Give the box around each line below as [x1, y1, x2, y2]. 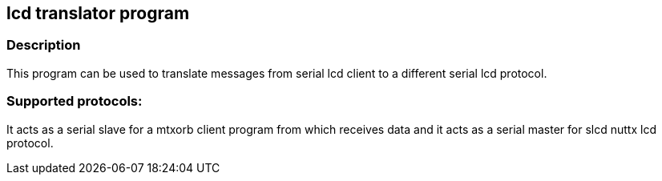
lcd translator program [6, 3, 190, 23]
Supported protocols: [6, 93, 143, 110]
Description [6, 37, 81, 54]
